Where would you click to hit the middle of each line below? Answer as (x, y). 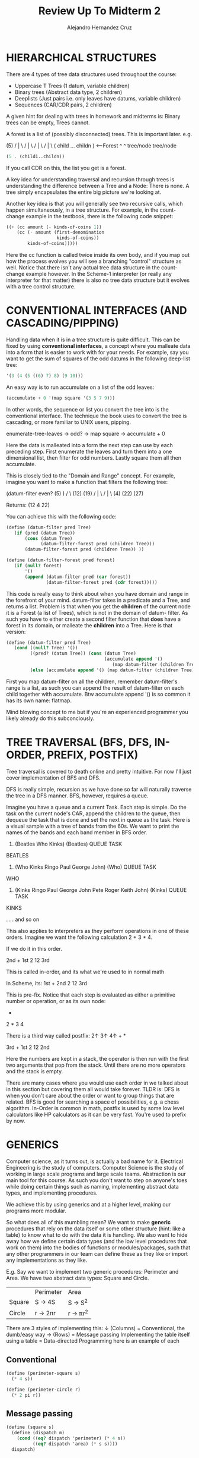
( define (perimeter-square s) (44, 1374)
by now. (16, 1121)
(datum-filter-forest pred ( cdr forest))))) (102, 582)
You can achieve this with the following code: (61, 516)
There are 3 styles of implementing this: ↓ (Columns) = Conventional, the (96, 1328)
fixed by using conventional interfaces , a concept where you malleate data (98, 346)
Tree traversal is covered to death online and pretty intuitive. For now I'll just (99, 771)
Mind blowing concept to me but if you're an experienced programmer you (97, 712)
